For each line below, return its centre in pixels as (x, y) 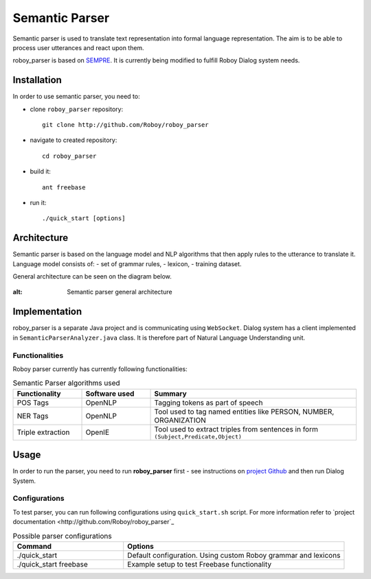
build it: (41, 172)
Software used (110, 393)
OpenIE (98, 432)
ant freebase (64, 187)
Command (34, 546)
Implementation (47, 312)
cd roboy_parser (69, 156)
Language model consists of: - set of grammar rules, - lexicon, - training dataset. (127, 263)
